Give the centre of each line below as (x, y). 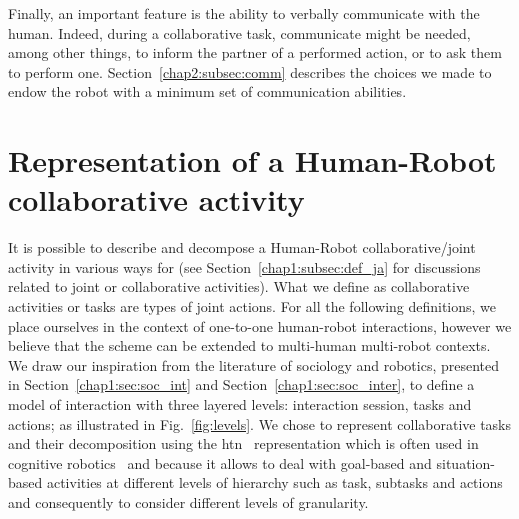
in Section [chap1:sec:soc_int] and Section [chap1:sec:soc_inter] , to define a (241, 384)
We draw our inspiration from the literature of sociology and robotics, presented (254, 364)
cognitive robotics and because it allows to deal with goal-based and (220, 462)
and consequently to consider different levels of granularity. (188, 502)
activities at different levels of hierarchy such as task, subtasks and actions (274, 482)
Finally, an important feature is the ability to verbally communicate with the (244, 13)
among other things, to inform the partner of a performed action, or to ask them (255, 52)
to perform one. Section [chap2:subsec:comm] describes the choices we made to (250, 71)
